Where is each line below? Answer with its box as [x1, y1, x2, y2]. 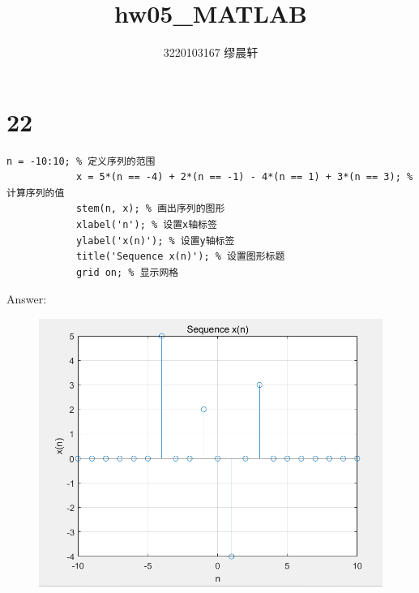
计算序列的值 [6, 187, 65, 199]
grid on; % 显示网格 [75, 266, 179, 278]
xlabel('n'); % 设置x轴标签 [75, 219, 217, 231]
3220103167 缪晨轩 [163, 44, 259, 61]
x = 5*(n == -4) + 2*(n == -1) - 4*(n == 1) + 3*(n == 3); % [75, 171, 413, 183]
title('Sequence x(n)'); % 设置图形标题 [75, 251, 285, 263]
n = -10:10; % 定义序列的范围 [6, 155, 156, 167]
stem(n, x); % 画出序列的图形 [75, 203, 225, 215]
